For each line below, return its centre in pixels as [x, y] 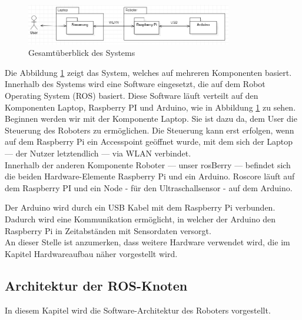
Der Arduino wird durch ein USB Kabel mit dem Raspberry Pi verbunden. [140, 207]
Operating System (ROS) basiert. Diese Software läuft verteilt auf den [132, 96]
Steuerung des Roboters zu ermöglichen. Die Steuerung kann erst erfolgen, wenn [150, 130]
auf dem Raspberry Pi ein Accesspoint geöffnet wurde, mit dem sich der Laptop [149, 141]
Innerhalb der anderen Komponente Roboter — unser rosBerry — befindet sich [148, 164]
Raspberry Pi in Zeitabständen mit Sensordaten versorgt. [108, 230]
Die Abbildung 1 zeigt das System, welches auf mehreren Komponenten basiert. [148, 72]
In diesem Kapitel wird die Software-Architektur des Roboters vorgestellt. [138, 310]
